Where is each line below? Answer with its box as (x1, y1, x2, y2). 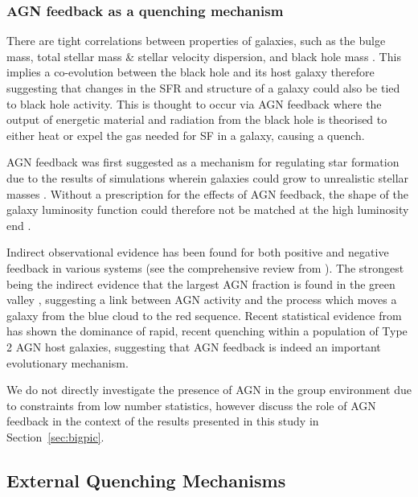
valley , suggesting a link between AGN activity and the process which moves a (6, 291, 397, 308)
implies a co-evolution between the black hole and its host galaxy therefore (6, 64, 375, 80)
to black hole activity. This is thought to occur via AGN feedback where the (6, 95, 382, 112)
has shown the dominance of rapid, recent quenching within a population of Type (6, 322, 408, 339)
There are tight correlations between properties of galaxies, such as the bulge (6, 32, 386, 49)
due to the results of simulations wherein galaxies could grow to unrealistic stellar (6, 169, 409, 186)
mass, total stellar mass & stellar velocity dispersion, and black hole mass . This (6, 47, 401, 64)
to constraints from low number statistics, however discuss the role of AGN (6, 396, 376, 413)
